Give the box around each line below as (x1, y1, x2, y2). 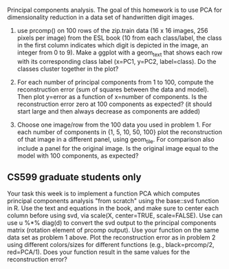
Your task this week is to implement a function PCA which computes (7, 189, 201, 198)
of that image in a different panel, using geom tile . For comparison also (17, 135, 215, 145)
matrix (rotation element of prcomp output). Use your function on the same (7, 226, 219, 235)
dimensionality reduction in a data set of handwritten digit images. (7, 13, 195, 21)
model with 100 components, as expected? (17, 151, 139, 160)
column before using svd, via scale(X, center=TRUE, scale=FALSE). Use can (7, 211, 223, 219)
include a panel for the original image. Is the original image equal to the (17, 144, 219, 152)
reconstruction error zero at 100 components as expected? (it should (17, 100, 212, 108)
